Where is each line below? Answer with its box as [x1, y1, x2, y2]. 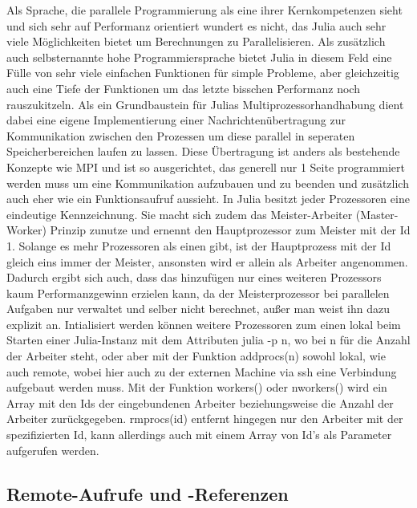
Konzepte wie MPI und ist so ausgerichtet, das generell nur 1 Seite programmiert [6, 158, 405, 175]
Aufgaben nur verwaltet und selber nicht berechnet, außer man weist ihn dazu [6, 300, 390, 317]
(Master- [355, 205, 399, 222]
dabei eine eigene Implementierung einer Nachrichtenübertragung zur [6, 112, 346, 128]
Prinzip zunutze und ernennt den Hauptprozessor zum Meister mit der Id [50, 221, 411, 238]
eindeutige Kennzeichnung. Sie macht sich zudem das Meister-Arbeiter [6, 205, 353, 222]
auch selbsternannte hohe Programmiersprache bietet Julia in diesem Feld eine [6, 48, 392, 65]
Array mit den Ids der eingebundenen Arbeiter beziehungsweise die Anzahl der [6, 394, 394, 411]
